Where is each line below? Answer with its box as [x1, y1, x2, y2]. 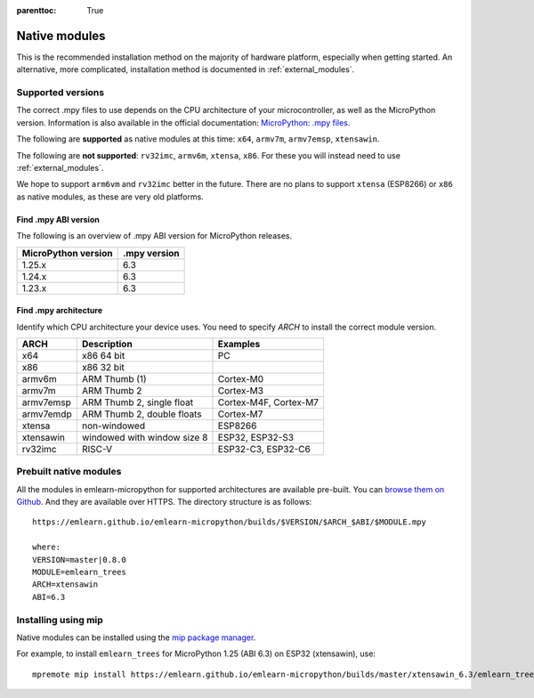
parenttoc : [16, 5, 57, 15]
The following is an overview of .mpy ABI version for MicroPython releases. [16, 231, 293, 241]
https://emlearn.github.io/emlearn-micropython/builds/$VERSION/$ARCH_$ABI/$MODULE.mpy [32, 517, 427, 527]
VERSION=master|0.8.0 [32, 555, 126, 564]
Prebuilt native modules [16, 466, 122, 478]
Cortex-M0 [217, 372, 264, 385]
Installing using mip [16, 613, 104, 626]
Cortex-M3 [217, 384, 264, 396]
